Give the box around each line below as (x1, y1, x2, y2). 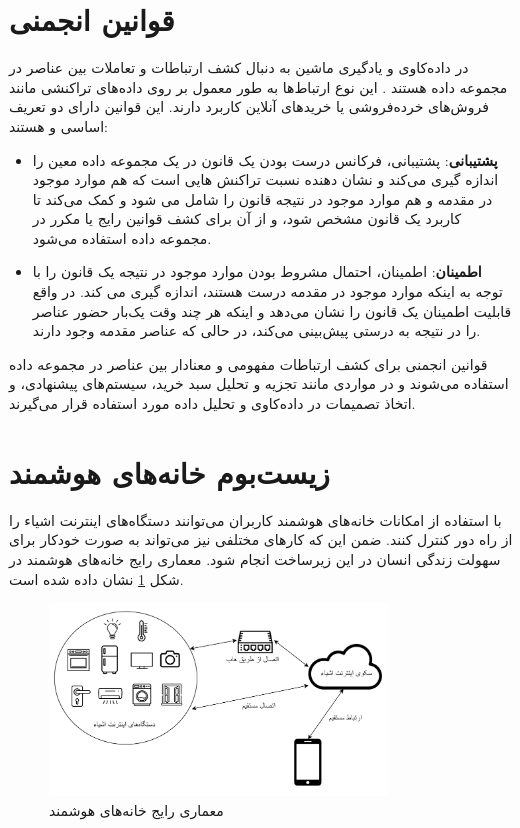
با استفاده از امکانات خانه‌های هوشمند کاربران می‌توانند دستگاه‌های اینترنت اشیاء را (9, 509, 502, 530)
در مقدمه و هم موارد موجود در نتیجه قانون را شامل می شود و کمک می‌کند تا (32, 188, 493, 209)
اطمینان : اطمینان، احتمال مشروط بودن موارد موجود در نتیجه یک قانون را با (32, 261, 482, 282)
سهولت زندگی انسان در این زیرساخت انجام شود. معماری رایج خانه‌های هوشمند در (9, 548, 501, 569)
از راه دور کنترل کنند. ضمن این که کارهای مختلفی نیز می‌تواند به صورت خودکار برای (9, 529, 513, 550)
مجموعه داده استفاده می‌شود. (32, 227, 212, 248)
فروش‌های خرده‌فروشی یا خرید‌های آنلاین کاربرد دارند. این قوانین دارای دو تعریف (9, 96, 489, 117)
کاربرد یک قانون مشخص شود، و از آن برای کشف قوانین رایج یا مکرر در (32, 208, 462, 229)
